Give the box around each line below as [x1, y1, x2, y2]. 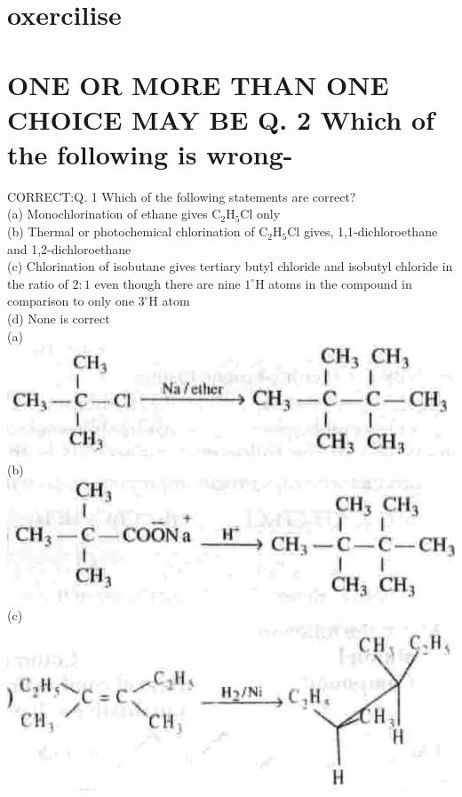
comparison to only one [7, 291, 134, 310]
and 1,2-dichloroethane [7, 239, 131, 258]
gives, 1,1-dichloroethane [303, 222, 438, 241]
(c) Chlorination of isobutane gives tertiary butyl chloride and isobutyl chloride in [7, 257, 453, 275]
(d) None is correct [7, 309, 110, 328]
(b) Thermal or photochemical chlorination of [7, 222, 255, 241]
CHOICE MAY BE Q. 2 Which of [7, 100, 434, 137]
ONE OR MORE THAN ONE [7, 66, 389, 102]
